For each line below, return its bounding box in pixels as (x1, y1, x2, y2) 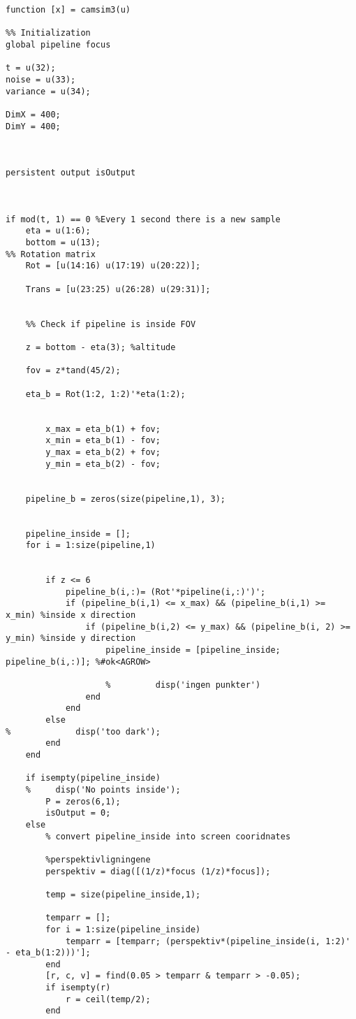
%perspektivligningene (45, 854, 151, 865)
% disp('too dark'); (6, 726, 161, 737)
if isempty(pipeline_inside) (25, 773, 161, 783)
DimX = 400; (6, 109, 61, 120)
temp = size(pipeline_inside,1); (45, 889, 201, 899)
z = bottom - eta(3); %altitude (25, 342, 176, 353)
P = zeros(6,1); (45, 796, 121, 807)
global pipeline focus (6, 39, 111, 50)
